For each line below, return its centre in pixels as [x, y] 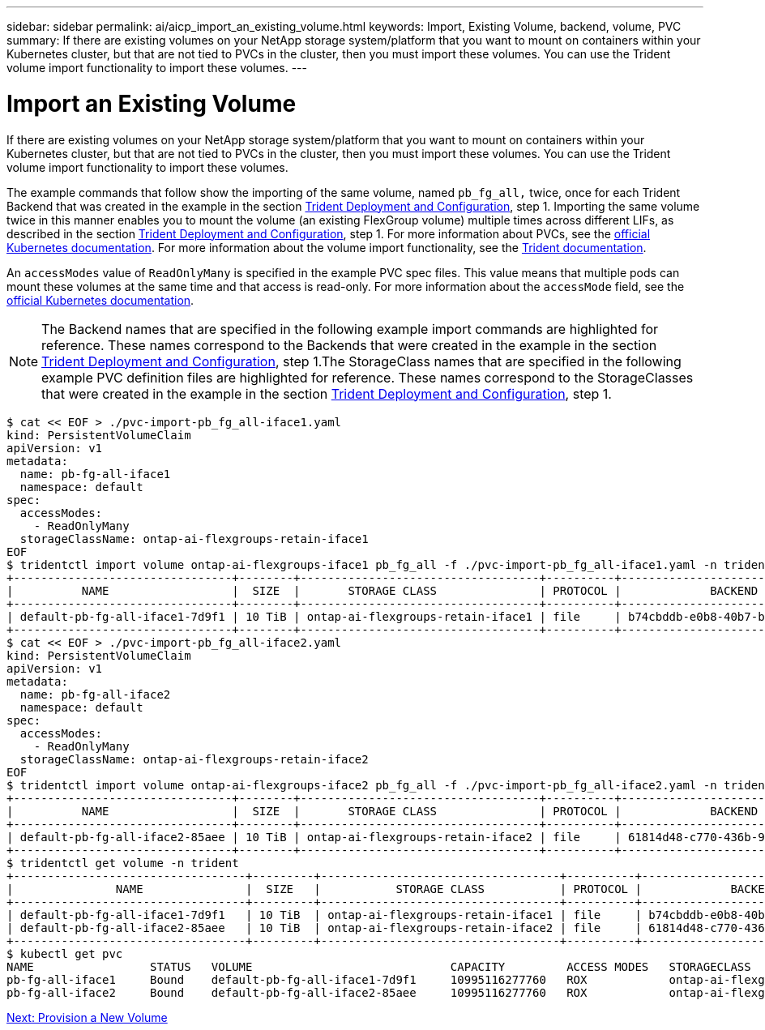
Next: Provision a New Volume [87, 1017]
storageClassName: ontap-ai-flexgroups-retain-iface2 [194, 759]
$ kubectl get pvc [65, 953]
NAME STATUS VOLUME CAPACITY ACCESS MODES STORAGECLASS [379, 966]
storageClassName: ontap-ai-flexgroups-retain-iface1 [194, 539]
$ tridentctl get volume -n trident [123, 863]
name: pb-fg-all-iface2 [95, 694]
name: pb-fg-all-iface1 [95, 474]
